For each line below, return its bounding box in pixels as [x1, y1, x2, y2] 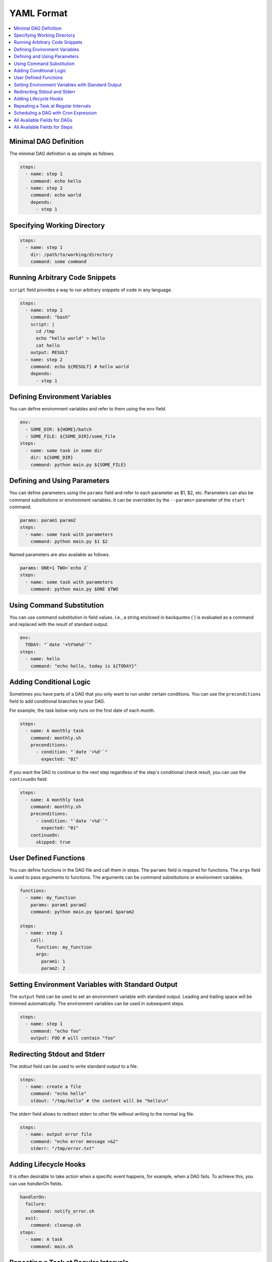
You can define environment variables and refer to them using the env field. [9, 406, 166, 412]
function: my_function [36, 944, 92, 950]
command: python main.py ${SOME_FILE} [30, 462, 126, 467]
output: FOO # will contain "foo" [30, 1035, 116, 1041]
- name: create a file [25, 1084, 82, 1090]
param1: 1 [41, 958, 65, 964]
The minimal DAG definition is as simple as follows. [9, 150, 115, 156]
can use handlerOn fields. [9, 1180, 63, 1186]
